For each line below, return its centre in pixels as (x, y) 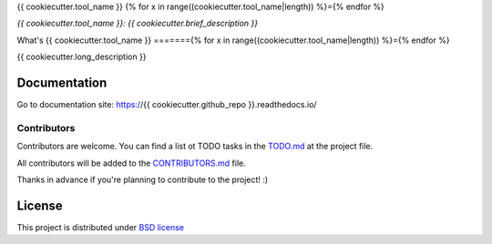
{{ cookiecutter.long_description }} (82, 57)
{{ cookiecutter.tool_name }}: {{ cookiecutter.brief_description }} (138, 24)
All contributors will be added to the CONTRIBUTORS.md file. (131, 163)
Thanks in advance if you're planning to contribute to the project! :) (143, 179)
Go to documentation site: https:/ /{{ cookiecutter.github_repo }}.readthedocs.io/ (167, 105)
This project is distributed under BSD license (100, 227)
